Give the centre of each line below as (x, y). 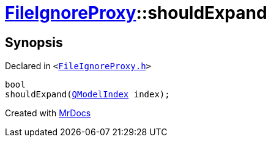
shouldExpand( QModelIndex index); (87, 95)
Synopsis (34, 42)
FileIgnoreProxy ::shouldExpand (136, 13)
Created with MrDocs (48, 113)
